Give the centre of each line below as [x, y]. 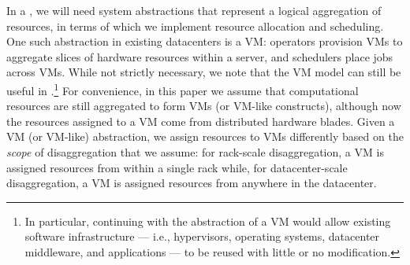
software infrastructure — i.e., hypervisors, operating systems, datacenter [202, 236]
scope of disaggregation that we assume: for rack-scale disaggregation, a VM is [195, 152]
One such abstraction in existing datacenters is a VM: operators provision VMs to [205, 41]
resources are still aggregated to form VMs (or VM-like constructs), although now [204, 106]
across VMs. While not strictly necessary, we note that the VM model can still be [204, 72]
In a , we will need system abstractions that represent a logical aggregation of [194, 10]
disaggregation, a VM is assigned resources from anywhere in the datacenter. [192, 183]
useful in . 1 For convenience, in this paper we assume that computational [183, 89]
